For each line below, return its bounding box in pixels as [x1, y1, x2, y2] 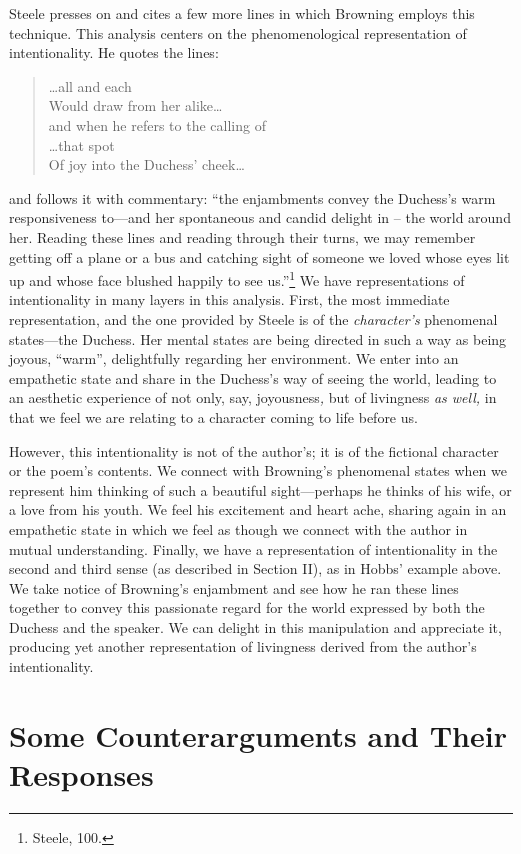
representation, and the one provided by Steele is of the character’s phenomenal [9, 308, 498, 329]
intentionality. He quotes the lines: [9, 42, 219, 63]
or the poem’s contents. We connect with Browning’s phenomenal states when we [9, 460, 507, 481]
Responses [9, 754, 154, 795]
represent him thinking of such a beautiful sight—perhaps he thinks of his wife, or [9, 479, 512, 500]
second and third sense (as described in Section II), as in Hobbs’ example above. [9, 558, 502, 579]
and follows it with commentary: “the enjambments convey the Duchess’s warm [9, 187, 496, 208]
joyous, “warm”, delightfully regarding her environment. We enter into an [9, 348, 459, 369]
